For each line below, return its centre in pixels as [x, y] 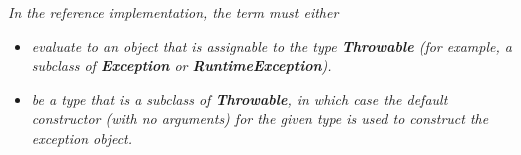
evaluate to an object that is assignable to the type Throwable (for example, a [271, 45]
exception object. [82, 137]
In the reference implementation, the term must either [173, 12]
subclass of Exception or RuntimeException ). [181, 65]
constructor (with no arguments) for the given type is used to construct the [260, 118]
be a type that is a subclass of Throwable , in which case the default [239, 98]
